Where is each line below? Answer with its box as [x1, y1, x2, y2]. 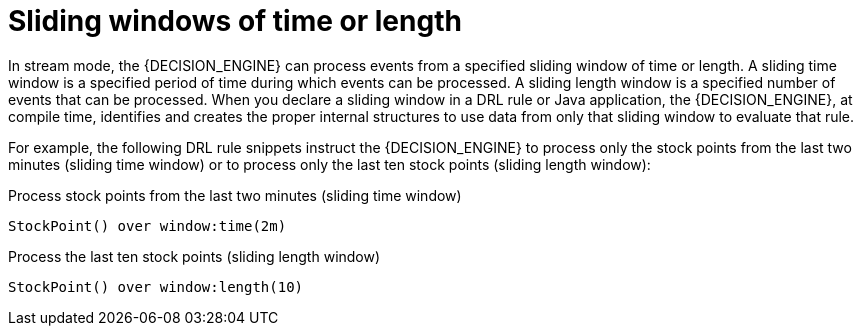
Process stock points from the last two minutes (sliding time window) [8, 186, 462, 204]
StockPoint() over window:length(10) [8, 278, 304, 295]
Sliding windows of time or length [8, 4, 462, 38]
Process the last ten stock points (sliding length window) [8, 247, 381, 265]
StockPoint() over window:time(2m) [8, 217, 287, 234]
